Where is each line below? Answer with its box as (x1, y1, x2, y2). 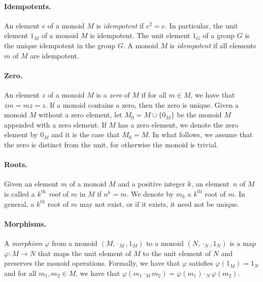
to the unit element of (143, 247, 211, 258)
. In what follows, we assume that (148, 129, 253, 140)
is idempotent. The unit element (90, 30, 190, 41)
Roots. (4, 159, 27, 170)
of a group (203, 30, 235, 41)
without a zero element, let (39, 109, 122, 120)
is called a (4, 188, 35, 199)
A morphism (4, 237, 43, 248)
